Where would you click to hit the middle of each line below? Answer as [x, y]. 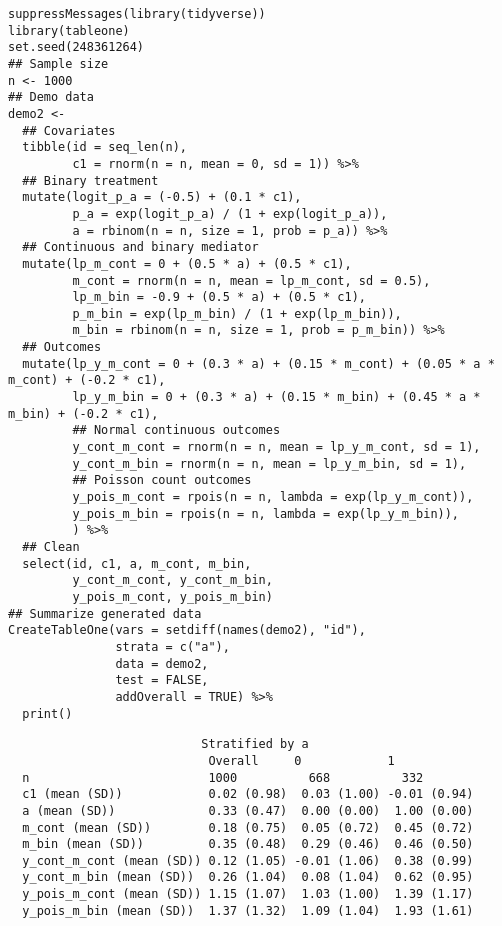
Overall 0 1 [301, 760]
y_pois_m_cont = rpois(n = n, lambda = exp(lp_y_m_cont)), [273, 497]
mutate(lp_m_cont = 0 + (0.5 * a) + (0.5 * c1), [187, 263]
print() [47, 713]
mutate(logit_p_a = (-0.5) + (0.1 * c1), [162, 197]
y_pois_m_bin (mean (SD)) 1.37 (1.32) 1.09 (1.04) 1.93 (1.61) [248, 910]
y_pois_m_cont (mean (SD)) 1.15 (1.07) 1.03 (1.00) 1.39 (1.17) [248, 894]
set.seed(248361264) [76, 47]
